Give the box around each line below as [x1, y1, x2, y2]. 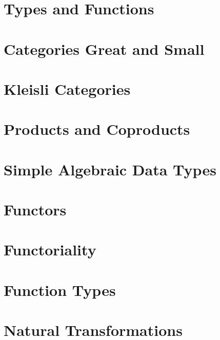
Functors [4, 199, 67, 220]
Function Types [4, 279, 116, 300]
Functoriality [4, 239, 96, 260]
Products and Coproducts [4, 118, 190, 139]
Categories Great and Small [4, 38, 205, 59]
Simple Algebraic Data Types [4, 158, 216, 179]
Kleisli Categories [4, 78, 131, 99]
